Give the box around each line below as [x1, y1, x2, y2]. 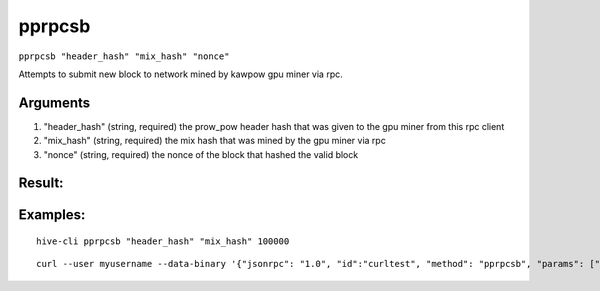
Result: [18, 175, 64, 192]
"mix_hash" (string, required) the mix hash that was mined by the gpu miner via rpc [43, 135, 387, 147]
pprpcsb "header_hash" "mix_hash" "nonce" [18, 50, 230, 62]
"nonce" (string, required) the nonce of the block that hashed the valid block [43, 148, 359, 160]
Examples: [18, 206, 86, 224]
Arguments [18, 94, 91, 111]
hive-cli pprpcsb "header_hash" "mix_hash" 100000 [36, 236, 290, 247]
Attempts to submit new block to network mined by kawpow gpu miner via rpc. [18, 68, 344, 80]
